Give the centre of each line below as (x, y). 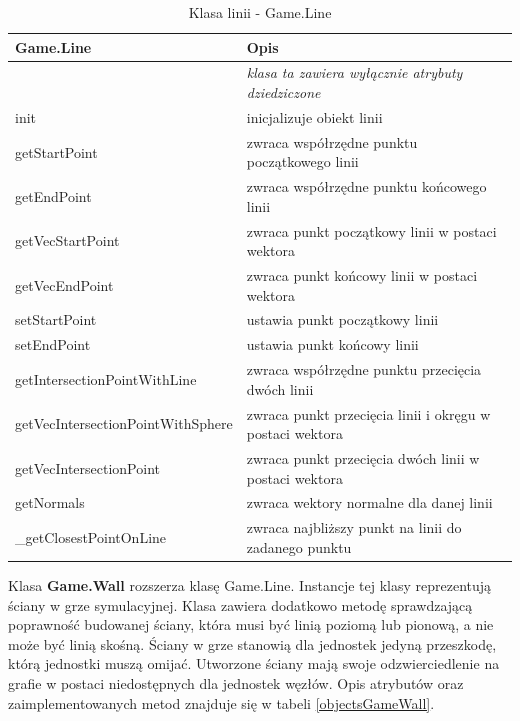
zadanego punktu (299, 546)
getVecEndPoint (64, 284)
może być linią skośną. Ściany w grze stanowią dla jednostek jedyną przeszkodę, (252, 643)
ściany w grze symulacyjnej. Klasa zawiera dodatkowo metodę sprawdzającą (240, 604)
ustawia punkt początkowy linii (342, 319)
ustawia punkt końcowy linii (332, 344)
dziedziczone (283, 92)
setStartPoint (56, 319)
